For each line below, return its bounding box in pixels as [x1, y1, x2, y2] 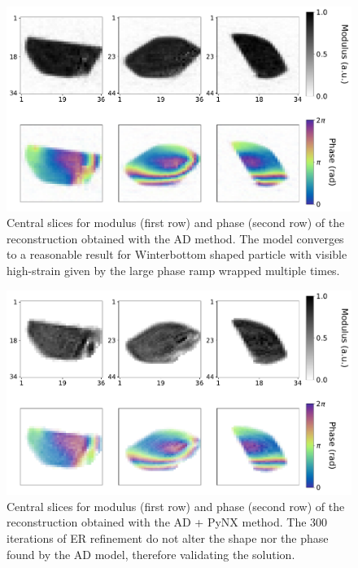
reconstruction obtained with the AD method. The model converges [7, 229, 344, 247]
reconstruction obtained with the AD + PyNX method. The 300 [7, 513, 328, 531]
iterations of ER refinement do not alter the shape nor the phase [7, 529, 329, 546]
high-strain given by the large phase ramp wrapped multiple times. [7, 261, 340, 278]
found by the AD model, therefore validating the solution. [7, 545, 295, 562]
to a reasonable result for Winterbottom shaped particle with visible [7, 246, 347, 263]
